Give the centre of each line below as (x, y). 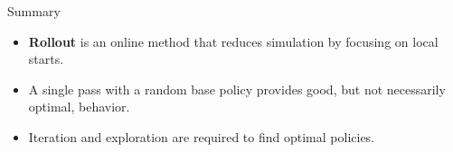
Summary (34, 11)
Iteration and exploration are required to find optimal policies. (202, 136)
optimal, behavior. (79, 107)
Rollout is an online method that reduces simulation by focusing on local (233, 41)
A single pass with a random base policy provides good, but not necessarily (237, 89)
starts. (46, 59)
